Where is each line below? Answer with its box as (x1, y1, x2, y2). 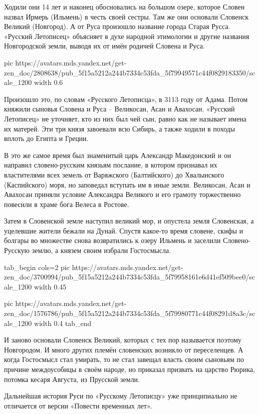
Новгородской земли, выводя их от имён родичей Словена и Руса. (4, 40, 205, 51)
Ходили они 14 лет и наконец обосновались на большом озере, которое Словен (4, 1, 245, 11)
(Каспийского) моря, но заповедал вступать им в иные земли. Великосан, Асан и (4, 179, 251, 189)
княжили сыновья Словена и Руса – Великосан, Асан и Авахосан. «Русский (4, 103, 235, 114)
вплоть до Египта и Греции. (4, 133, 89, 143)
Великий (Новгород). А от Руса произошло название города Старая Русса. (4, 21, 231, 31)
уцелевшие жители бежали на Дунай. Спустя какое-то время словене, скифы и (4, 225, 244, 235)
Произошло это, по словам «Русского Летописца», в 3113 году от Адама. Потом (4, 93, 248, 104)
